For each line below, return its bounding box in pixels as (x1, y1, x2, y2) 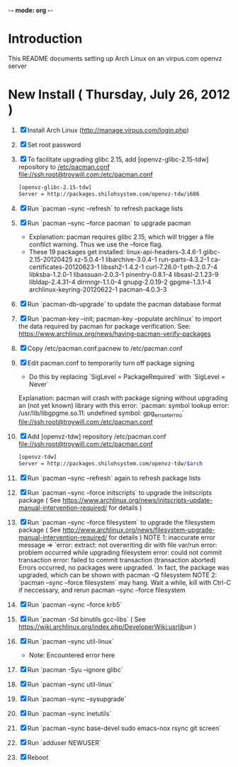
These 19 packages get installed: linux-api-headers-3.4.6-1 (28, 247, 202, 256)
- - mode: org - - (8, 6, 54, 14)
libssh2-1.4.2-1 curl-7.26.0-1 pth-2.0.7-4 (101, 262, 218, 271)
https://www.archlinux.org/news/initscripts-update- (62, 496, 213, 505)
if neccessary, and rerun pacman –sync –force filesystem (18, 586, 186, 594)
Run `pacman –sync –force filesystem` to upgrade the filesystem (27, 518, 215, 527)
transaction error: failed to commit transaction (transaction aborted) (18, 556, 217, 564)
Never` (28, 380, 49, 388)
